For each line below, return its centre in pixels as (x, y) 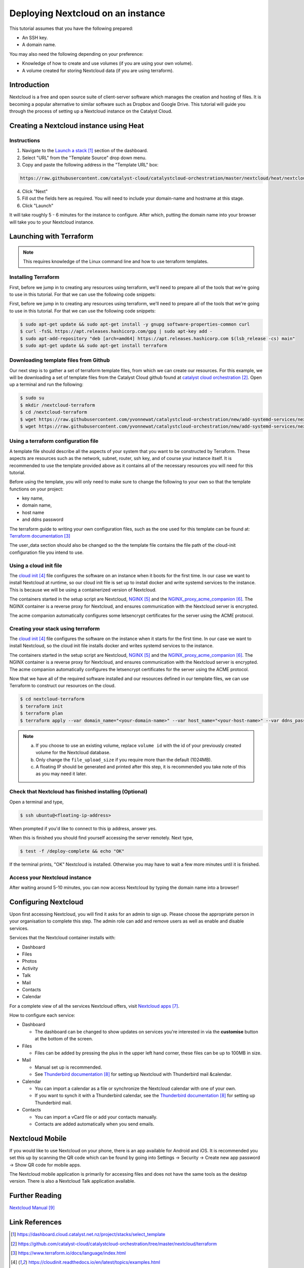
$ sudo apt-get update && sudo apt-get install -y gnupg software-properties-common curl (135, 324)
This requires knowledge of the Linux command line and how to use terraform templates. (116, 262)
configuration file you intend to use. (46, 552)
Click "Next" (35, 191)
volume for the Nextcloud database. (73, 753)
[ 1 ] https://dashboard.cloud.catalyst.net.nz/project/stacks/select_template (88, 1235)
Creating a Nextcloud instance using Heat (77, 126)
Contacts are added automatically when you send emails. (94, 1124)
